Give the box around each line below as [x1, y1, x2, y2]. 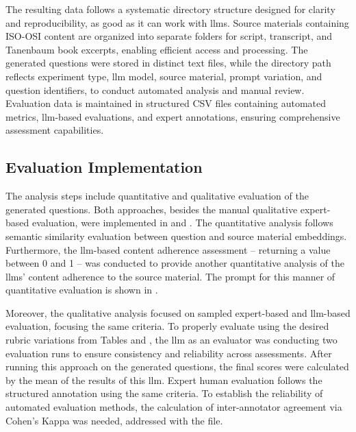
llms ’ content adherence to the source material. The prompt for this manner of [5, 269, 335, 283]
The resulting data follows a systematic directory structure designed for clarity [5, 2, 335, 16]
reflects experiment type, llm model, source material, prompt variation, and [5, 69, 322, 83]
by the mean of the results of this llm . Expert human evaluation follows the [5, 372, 322, 387]
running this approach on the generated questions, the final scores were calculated [5, 359, 349, 374]
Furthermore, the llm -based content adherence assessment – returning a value [5, 242, 331, 256]
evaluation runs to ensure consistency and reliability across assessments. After [5, 346, 332, 360]
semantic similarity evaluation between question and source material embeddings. [5, 228, 347, 243]
